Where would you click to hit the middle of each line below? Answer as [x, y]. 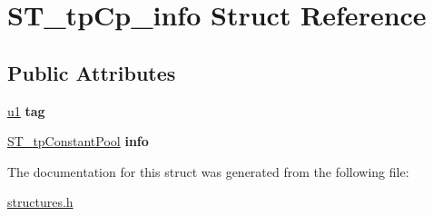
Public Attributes [92, 72]
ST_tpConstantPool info [78, 141]
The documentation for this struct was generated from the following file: [208, 171]
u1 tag [26, 110]
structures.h [40, 202]
